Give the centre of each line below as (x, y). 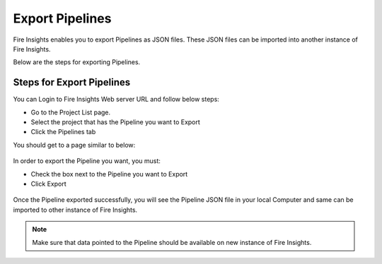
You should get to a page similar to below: (74, 145)
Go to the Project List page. (71, 112)
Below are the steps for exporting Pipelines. (77, 62)
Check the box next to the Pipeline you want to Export (109, 174)
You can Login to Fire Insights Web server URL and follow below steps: (116, 100)
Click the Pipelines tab (63, 132)
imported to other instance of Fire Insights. (75, 210)
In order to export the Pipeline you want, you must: (87, 161)
